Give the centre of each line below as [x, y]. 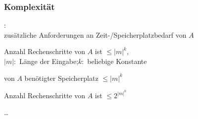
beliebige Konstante [117, 61]
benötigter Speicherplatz [61, 78]
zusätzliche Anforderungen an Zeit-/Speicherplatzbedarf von [95, 34]
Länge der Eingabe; [49, 61]
